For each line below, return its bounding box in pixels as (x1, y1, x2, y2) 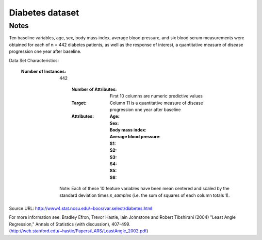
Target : (71, 100, 87, 106)
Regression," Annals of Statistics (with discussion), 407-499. (9, 221, 131, 227)
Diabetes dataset (9, 7, 80, 18)
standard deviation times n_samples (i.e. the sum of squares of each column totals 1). (59, 192, 230, 198)
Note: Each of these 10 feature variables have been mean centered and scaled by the (59, 186, 230, 192)
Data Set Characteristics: (9, 57, 59, 63)
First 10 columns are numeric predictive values (110, 93, 203, 99)
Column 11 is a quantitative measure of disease (110, 100, 203, 106)
